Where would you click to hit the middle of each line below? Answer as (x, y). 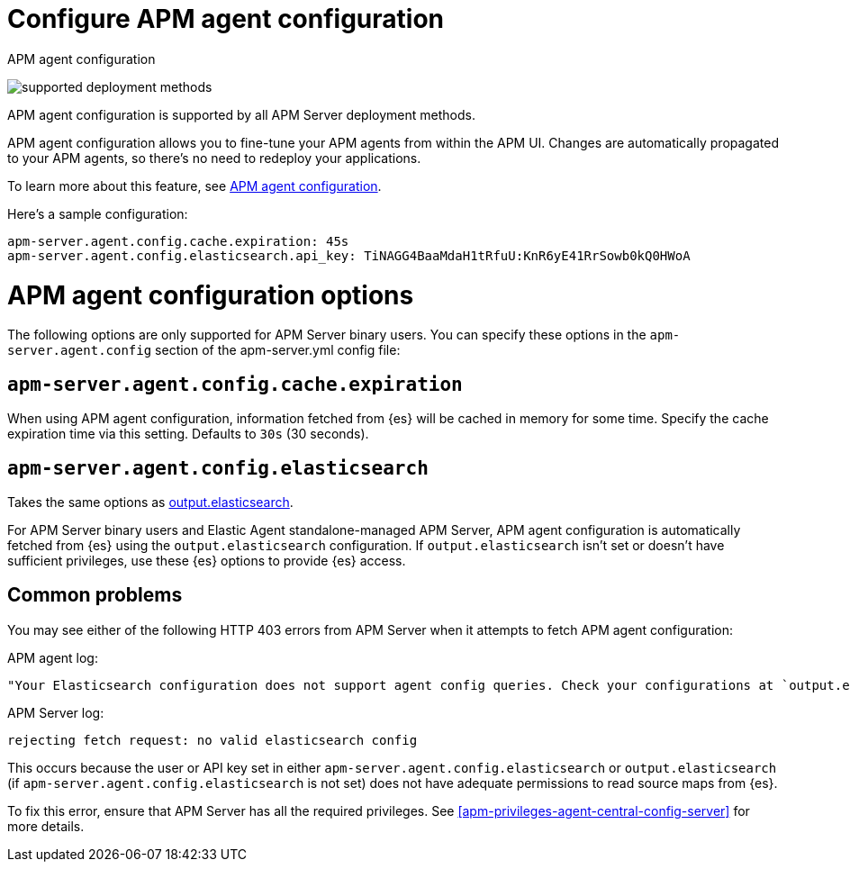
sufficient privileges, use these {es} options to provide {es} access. (207, 560)
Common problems (95, 595)
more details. (46, 826)
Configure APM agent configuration (226, 19)
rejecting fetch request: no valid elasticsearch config (212, 740)
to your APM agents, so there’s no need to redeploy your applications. (214, 158)
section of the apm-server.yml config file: (278, 350)
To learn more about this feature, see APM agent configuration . (194, 186)
